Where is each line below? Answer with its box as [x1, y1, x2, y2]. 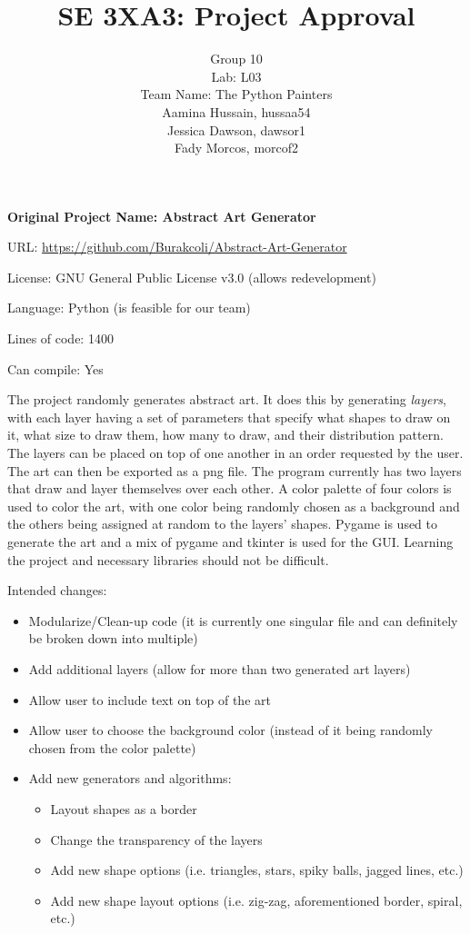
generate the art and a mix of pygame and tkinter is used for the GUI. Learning [7, 532, 454, 551]
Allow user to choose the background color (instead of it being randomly [28, 720, 433, 740]
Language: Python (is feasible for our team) [7, 298, 251, 317]
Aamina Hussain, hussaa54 [162, 102, 311, 121]
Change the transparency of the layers [50, 830, 263, 849]
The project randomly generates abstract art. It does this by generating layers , [7, 390, 447, 409]
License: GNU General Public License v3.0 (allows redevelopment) [7, 267, 376, 286]
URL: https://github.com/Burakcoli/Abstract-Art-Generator [7, 237, 347, 256]
